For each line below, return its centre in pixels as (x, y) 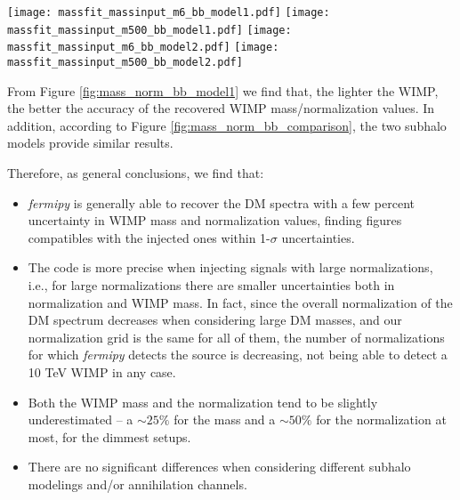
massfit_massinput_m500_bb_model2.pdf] (125, 62)
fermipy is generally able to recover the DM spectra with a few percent (221, 202)
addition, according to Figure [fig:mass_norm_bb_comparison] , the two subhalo (227, 125)
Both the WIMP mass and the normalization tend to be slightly (203, 402)
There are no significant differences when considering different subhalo (219, 467)
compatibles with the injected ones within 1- (149, 237)
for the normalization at (381, 419)
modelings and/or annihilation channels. (137, 484)
